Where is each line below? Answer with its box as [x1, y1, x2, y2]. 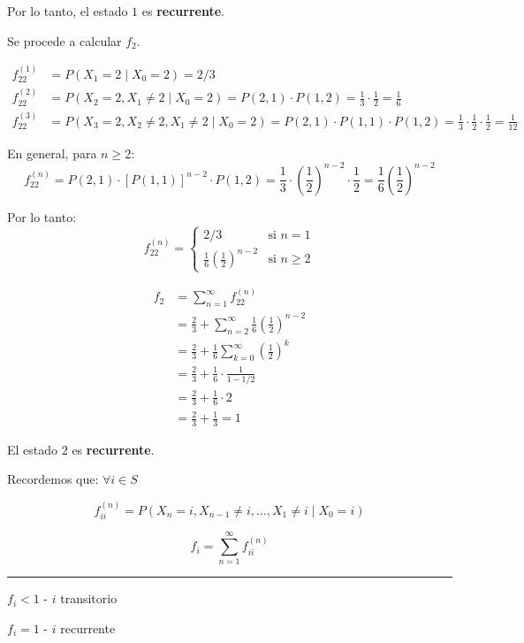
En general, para [7, 143, 97, 162]
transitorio [60, 589, 118, 608]
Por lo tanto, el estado [7, 2, 128, 19]
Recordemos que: [7, 470, 99, 488]
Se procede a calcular [7, 31, 122, 50]
